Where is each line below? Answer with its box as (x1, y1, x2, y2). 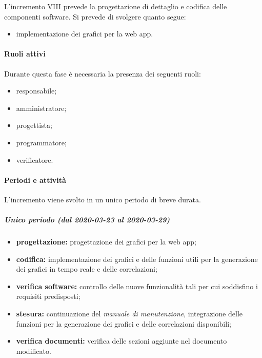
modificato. (16, 345, 51, 356)
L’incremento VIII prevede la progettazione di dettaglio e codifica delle (4, 1, 227, 11)
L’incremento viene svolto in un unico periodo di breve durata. (4, 194, 201, 204)
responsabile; (16, 85, 57, 96)
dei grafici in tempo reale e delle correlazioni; (16, 263, 157, 274)
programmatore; (16, 137, 67, 147)
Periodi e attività (4, 174, 66, 185)
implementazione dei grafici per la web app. (16, 28, 153, 39)
